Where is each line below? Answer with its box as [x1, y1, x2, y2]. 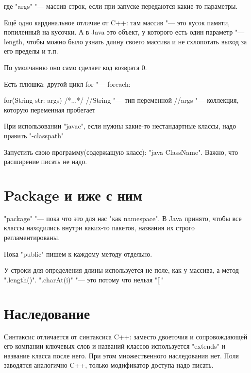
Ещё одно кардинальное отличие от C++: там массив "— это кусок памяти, [4, 17, 230, 27]
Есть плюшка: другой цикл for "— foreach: [4, 78, 131, 89]
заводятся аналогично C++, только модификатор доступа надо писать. [4, 360, 214, 370]
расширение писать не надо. [4, 156, 87, 167]
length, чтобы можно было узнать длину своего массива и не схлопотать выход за [4, 36, 247, 46]
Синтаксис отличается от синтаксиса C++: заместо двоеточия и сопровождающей [4, 331, 248, 341]
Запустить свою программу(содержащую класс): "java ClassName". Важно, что [4, 147, 238, 157]
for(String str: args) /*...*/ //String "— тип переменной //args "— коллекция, [4, 95, 239, 105]
